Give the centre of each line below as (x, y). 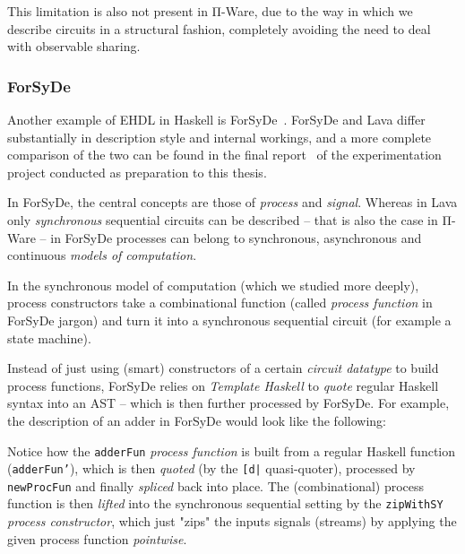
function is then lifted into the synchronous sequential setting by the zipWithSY (225, 503)
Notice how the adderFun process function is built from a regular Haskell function (232, 450)
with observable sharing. (74, 46)
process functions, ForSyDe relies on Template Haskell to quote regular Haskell (223, 385)
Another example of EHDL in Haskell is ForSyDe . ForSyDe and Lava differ (216, 119)
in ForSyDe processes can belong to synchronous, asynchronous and (236, 237)
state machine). (49, 338)
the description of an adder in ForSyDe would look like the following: (197, 420)
